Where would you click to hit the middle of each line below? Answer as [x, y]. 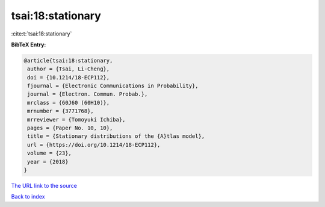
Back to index [28, 197]
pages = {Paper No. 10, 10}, [70, 128]
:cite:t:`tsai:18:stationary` [42, 34]
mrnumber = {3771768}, [61, 111]
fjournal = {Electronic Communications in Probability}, [113, 86]
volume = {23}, [50, 153]
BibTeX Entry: [29, 45]
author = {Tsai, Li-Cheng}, [69, 69]
